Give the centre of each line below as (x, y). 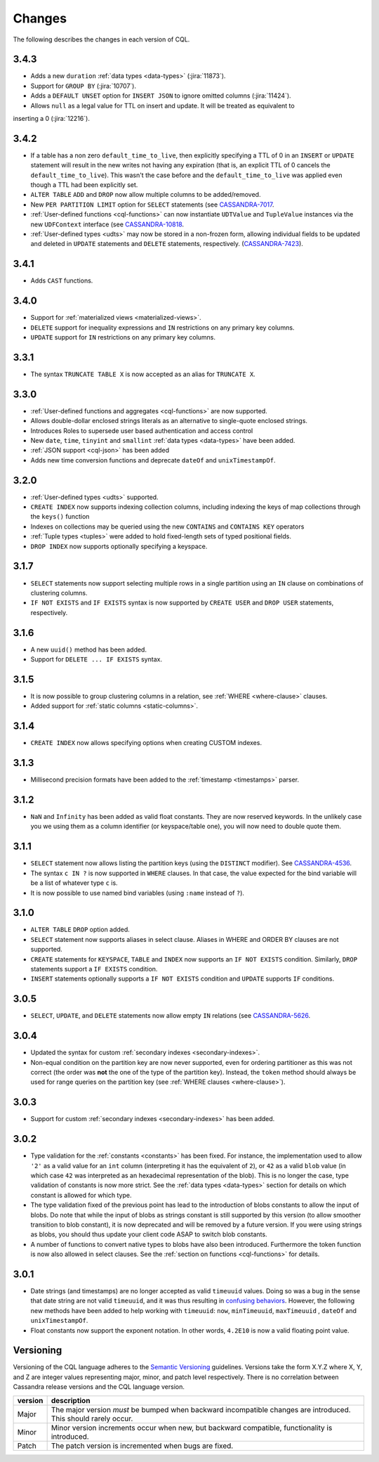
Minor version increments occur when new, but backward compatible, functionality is (192, 1428)
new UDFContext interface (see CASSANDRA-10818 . (107, 224)
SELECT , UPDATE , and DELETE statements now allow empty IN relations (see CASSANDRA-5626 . (171, 1016)
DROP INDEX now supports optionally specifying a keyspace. (119, 546)
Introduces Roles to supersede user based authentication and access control (142, 431)
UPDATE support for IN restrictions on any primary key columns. (123, 337)
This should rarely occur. (92, 1418)
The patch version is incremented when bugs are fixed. (142, 1446)
